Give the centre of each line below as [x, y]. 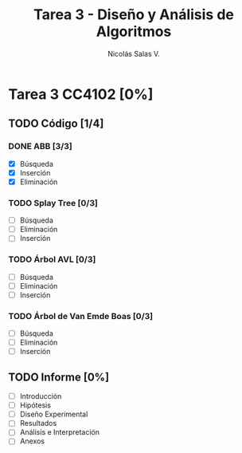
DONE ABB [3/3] [41, 147]
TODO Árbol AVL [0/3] [52, 259]
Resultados [38, 423]
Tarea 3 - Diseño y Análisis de [134, 15]
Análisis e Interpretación [60, 432]
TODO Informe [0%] [59, 377]
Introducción [41, 396]
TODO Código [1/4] [56, 124]
